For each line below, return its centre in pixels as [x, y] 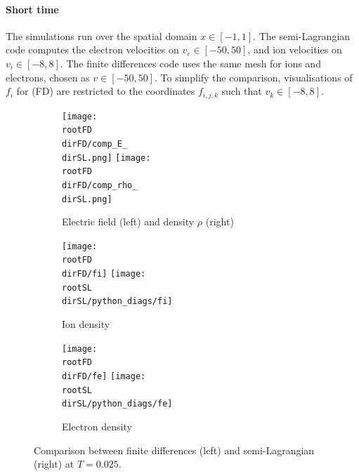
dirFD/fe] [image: [104, 376]
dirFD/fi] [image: [104, 274]
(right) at [54, 464]
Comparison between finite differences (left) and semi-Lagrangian [174, 450]
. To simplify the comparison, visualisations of [253, 77]
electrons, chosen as [48, 77]
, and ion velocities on [295, 49]
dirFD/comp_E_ [95, 144]
